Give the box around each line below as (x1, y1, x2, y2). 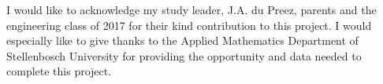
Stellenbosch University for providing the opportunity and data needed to (6, 47, 362, 64)
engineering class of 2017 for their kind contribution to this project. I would (6, 16, 372, 33)
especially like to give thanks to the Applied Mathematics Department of (6, 32, 359, 49)
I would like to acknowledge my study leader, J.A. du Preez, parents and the (6, 2, 377, 17)
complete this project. (6, 63, 112, 79)
